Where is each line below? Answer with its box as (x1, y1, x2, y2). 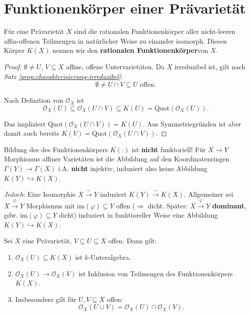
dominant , (212, 200, 247, 210)
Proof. (4, 61, 22, 71)
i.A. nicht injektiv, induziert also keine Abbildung (58, 163, 207, 173)
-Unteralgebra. (88, 252, 131, 262)
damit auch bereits (4, 128, 59, 138)
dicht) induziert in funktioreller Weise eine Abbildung (59, 210, 218, 220)
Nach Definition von (4, 95, 63, 105)
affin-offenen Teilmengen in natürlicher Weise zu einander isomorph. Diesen (4, 35, 227, 46)
